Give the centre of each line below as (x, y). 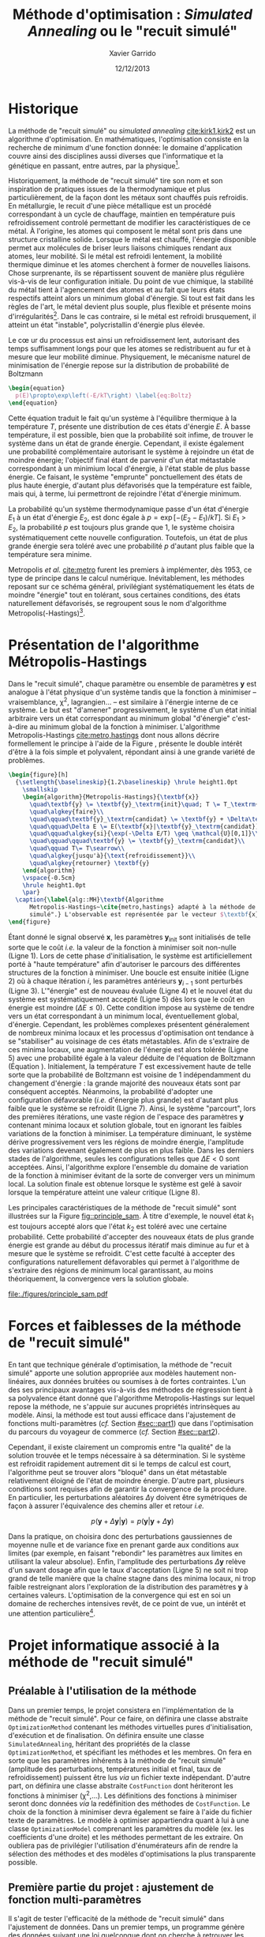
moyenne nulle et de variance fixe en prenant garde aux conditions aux (123, 1544)
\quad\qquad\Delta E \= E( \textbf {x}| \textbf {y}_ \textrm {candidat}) (144, 826)
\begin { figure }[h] (38, 775)
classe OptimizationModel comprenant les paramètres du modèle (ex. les (126, 1829)
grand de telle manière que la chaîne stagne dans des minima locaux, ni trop (132, 1578)
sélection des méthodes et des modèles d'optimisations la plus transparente (132, 1854)
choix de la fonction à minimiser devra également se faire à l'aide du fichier (130, 1812)
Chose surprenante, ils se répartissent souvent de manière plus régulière (127, 273)
